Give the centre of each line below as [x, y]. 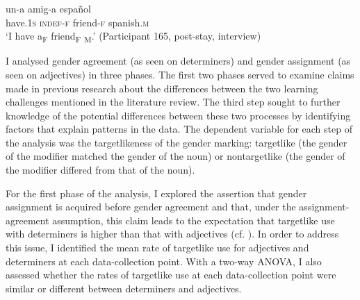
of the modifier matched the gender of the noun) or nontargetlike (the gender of [175, 156]
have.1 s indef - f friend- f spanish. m [77, 22]
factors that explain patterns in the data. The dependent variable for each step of [179, 129]
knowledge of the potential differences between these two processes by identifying [178, 115]
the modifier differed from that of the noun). [100, 170]
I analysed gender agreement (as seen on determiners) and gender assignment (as [178, 61]
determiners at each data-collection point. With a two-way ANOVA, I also [164, 261]
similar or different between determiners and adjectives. [124, 288]
